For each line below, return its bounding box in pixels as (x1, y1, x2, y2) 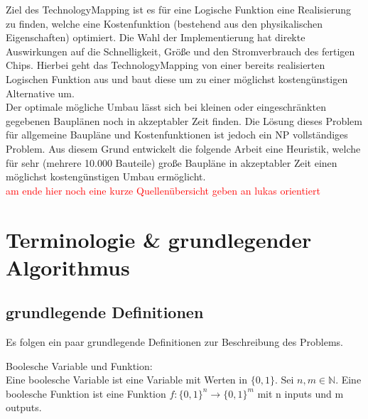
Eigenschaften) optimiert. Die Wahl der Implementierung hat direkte (6, 30, 305, 45)
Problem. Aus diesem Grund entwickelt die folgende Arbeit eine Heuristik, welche (6, 141, 361, 156)
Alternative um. (6, 85, 75, 100)
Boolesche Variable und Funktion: (6, 358, 153, 373)
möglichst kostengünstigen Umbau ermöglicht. (6, 169, 206, 184)
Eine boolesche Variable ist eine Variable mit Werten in (6, 372, 247, 387)
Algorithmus (6, 252, 130, 281)
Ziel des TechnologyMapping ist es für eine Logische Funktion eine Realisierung (6, 2, 351, 16)
